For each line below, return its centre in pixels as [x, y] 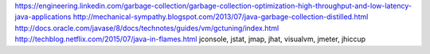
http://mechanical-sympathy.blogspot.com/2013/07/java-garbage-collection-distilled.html [221, 17]
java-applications [43, 17]
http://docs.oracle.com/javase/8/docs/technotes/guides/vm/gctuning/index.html [147, 28]
